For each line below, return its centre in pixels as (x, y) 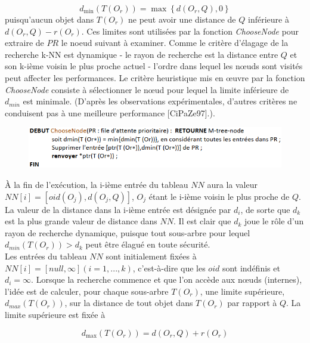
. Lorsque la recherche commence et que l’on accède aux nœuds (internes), (167, 279)
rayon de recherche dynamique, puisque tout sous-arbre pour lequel (128, 232)
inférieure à (268, 19)
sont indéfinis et (251, 268)
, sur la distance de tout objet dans (129, 303)
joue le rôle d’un (274, 221)
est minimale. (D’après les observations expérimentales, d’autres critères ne (160, 101)
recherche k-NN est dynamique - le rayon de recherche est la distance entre (142, 54)
